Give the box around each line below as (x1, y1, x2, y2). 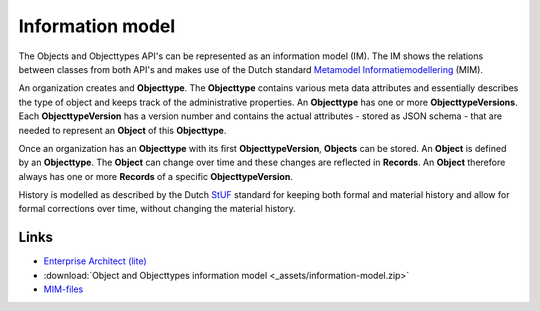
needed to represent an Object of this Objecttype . (18, 124, 227, 136)
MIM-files (43, 283, 84, 295)
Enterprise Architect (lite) (43, 255, 147, 267)
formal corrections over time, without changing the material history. (18, 203, 297, 215)
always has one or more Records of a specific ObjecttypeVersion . (18, 170, 294, 182)
